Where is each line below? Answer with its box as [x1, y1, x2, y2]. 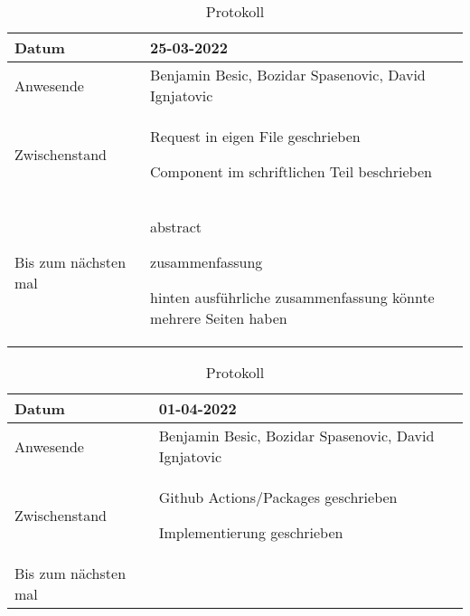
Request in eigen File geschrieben [150, 126, 361, 147]
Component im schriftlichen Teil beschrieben [150, 161, 432, 182]
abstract [150, 216, 202, 237]
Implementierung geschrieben [158, 522, 343, 543]
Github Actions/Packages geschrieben [158, 487, 398, 507]
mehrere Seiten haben [150, 308, 287, 328]
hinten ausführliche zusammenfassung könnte [150, 287, 435, 308]
